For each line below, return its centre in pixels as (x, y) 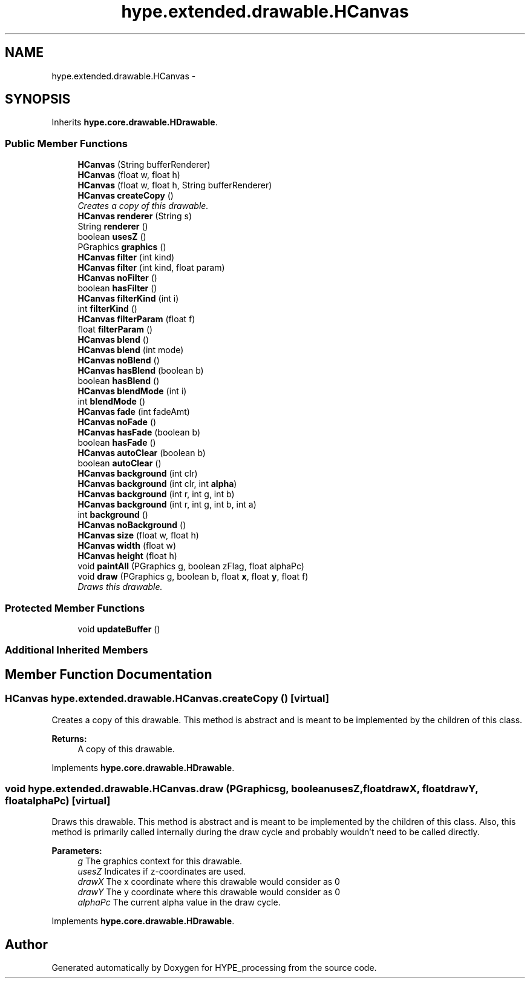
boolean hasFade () (117, 443)
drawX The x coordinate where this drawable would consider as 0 (209, 882)
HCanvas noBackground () (132, 525)
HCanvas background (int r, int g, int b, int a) (167, 505)
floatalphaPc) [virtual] (58, 800)
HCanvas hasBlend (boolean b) (141, 371)
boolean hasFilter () (117, 288)
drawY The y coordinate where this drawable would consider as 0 (209, 892)
